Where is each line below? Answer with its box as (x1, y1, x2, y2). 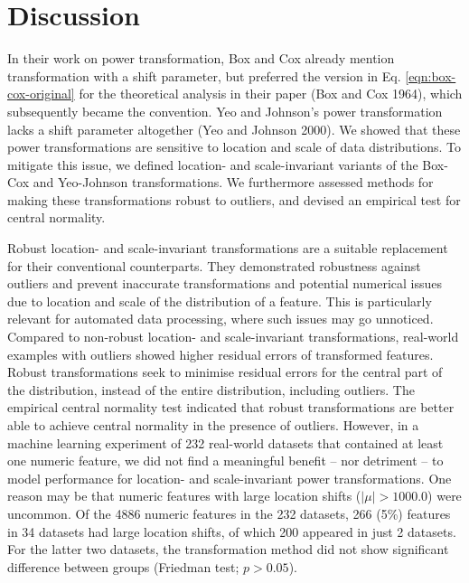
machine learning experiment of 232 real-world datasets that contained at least (7, 433, 444, 452)
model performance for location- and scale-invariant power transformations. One (7, 468, 452, 487)
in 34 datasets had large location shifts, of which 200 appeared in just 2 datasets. (7, 522, 456, 541)
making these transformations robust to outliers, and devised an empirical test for (7, 190, 461, 209)
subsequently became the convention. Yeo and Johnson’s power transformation (7, 101, 443, 120)
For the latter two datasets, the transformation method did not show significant (7, 540, 449, 559)
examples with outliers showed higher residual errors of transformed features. (7, 344, 434, 363)
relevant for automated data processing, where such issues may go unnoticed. (7, 309, 434, 328)
